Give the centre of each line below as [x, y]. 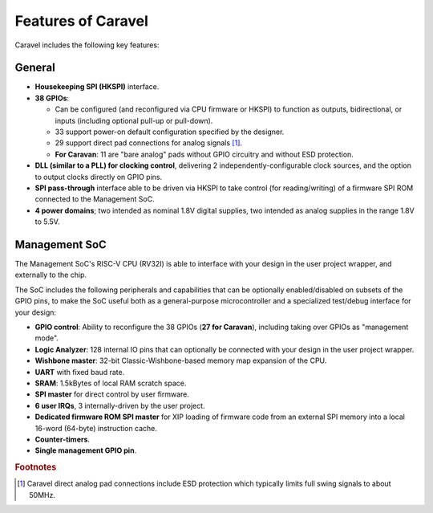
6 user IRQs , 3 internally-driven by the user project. [120, 405]
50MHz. [42, 495]
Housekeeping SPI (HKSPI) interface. [97, 87]
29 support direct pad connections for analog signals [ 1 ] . [149, 143]
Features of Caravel [81, 21]
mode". [47, 338]
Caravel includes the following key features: [87, 45]
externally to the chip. [51, 275]
